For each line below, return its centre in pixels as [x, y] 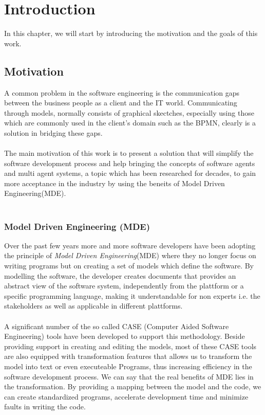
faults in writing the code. [45, 407]
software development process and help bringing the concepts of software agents [130, 163]
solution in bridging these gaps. [53, 132]
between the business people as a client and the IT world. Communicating [121, 103]
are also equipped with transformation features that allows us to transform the [128, 356]
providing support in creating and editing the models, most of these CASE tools [130, 346]
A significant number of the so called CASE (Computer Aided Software [117, 326]
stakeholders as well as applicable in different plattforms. [93, 306]
